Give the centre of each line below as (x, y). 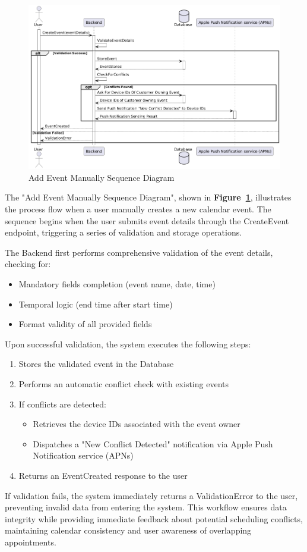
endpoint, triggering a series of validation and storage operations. (124, 232)
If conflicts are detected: (62, 404)
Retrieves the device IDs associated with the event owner (137, 424)
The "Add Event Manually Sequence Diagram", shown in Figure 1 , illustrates (148, 197)
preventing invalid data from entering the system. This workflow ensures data (146, 507)
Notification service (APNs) (83, 455)
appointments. (31, 542)
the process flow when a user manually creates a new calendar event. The (138, 209)
